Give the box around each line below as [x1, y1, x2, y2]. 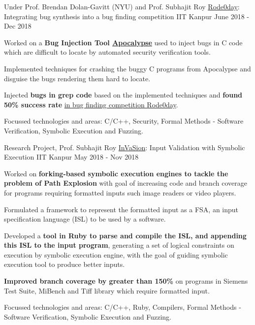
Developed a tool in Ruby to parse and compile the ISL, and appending [4, 230, 247, 240]
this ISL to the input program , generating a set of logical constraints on [4, 240, 234, 250]
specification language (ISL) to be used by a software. [4, 214, 166, 224]
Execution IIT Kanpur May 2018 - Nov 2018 [4, 152, 139, 162]
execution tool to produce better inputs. [4, 259, 125, 269]
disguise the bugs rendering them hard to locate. [4, 73, 151, 83]
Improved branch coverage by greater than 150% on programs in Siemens [4, 276, 248, 286]
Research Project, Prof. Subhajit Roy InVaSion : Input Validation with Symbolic [4, 142, 245, 152]
